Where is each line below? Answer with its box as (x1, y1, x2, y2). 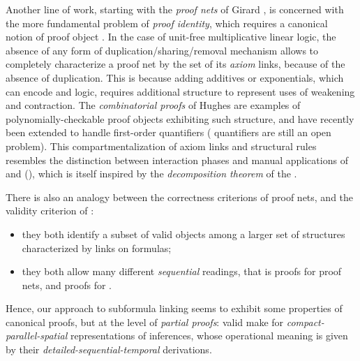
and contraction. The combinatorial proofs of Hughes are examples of (6, 98, 301, 112)
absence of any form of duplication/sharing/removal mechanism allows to (6, 43, 319, 57)
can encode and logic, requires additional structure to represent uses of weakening (6, 84, 355, 98)
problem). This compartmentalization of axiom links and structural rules (6, 138, 317, 153)
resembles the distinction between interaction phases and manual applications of (6, 152, 348, 167)
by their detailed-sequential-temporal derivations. (6, 342, 212, 357)
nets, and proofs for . (22, 277, 112, 292)
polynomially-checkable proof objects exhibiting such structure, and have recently (6, 111, 354, 126)
